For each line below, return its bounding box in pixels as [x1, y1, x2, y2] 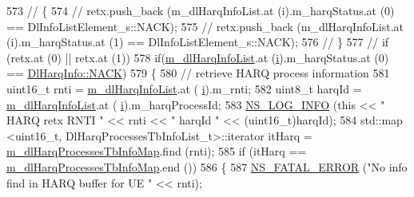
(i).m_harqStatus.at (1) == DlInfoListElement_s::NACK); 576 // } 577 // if [6, 33, 389, 50]
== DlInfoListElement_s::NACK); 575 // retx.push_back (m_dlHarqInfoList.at [6, 18, 404, 34]
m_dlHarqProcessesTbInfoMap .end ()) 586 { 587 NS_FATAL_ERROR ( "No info [6, 158, 408, 175]
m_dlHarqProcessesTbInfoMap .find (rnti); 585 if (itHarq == [6, 143, 307, 160]
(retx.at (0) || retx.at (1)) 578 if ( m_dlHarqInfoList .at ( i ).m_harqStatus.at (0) [6, 49, 389, 65]
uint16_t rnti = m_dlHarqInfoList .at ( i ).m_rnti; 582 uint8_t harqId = [6, 80, 362, 97]
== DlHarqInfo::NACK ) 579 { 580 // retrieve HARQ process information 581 [6, 65, 390, 81]
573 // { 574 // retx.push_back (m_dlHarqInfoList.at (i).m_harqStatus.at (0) [6, 2, 395, 18]
